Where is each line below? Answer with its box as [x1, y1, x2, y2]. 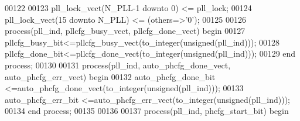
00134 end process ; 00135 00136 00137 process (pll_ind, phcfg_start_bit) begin [5, 105, 289, 117]
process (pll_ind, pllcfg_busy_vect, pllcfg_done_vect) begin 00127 [5, 25, 246, 37]
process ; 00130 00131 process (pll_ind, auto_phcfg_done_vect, [5, 58, 231, 71]
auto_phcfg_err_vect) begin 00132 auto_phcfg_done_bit [5, 70, 216, 82]
